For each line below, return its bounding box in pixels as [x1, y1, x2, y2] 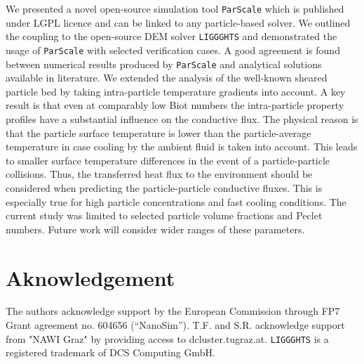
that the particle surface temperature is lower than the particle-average [6, 125, 311, 140]
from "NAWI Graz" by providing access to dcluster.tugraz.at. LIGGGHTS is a [6, 331, 329, 346]
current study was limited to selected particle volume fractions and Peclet [6, 208, 323, 223]
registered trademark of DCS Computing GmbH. [6, 345, 215, 360]
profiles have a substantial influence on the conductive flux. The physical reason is [6, 112, 358, 126]
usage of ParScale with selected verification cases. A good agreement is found [6, 42, 340, 57]
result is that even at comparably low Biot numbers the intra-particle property [6, 98, 344, 112]
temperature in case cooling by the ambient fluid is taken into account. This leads [6, 139, 358, 154]
